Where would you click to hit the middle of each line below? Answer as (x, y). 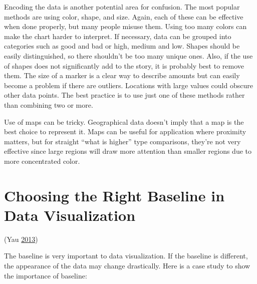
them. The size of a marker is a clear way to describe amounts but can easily (122, 75)
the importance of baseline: (46, 275)
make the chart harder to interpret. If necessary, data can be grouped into (118, 36)
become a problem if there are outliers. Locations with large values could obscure (128, 85)
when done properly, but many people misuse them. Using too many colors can (125, 26)
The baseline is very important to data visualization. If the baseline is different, (126, 256)
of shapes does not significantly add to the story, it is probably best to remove (124, 65)
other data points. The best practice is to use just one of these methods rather (124, 95)
